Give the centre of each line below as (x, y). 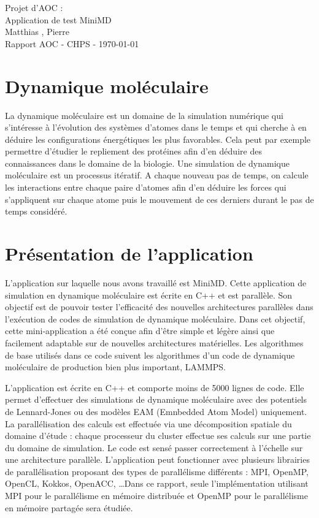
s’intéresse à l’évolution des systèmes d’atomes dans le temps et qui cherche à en (156, 127)
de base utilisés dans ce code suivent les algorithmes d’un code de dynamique (150, 355)
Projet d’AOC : (34, 7)
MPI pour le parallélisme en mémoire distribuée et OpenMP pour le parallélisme (156, 496)
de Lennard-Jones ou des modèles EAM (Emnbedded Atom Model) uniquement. (156, 411)
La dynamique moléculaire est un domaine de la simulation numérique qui (144, 115)
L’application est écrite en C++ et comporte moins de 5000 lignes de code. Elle (155, 387)
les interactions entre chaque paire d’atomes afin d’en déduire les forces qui (146, 187)
